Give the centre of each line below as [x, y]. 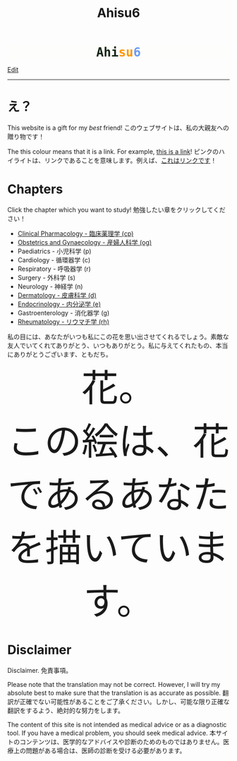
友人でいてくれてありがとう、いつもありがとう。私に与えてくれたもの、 [112, 346]
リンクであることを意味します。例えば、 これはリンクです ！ [130, 161]
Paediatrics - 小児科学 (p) [54, 251]
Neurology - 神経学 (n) [50, 286]
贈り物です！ [26, 137]
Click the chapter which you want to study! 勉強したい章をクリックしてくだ [116, 210]
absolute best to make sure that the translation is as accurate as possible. [114, 693]
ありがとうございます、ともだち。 [62, 355]
